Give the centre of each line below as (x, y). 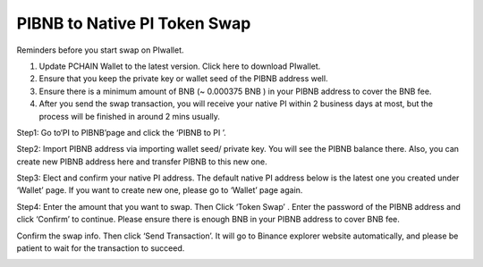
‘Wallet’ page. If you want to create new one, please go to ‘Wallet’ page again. (160, 190)
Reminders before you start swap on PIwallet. (100, 50)
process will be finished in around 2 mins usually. (130, 116)
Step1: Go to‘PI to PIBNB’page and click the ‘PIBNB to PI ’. (122, 132)
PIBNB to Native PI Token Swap (134, 23)
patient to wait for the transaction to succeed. (101, 248)
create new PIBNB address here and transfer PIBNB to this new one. (142, 162)
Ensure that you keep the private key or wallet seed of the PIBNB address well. (183, 79)
